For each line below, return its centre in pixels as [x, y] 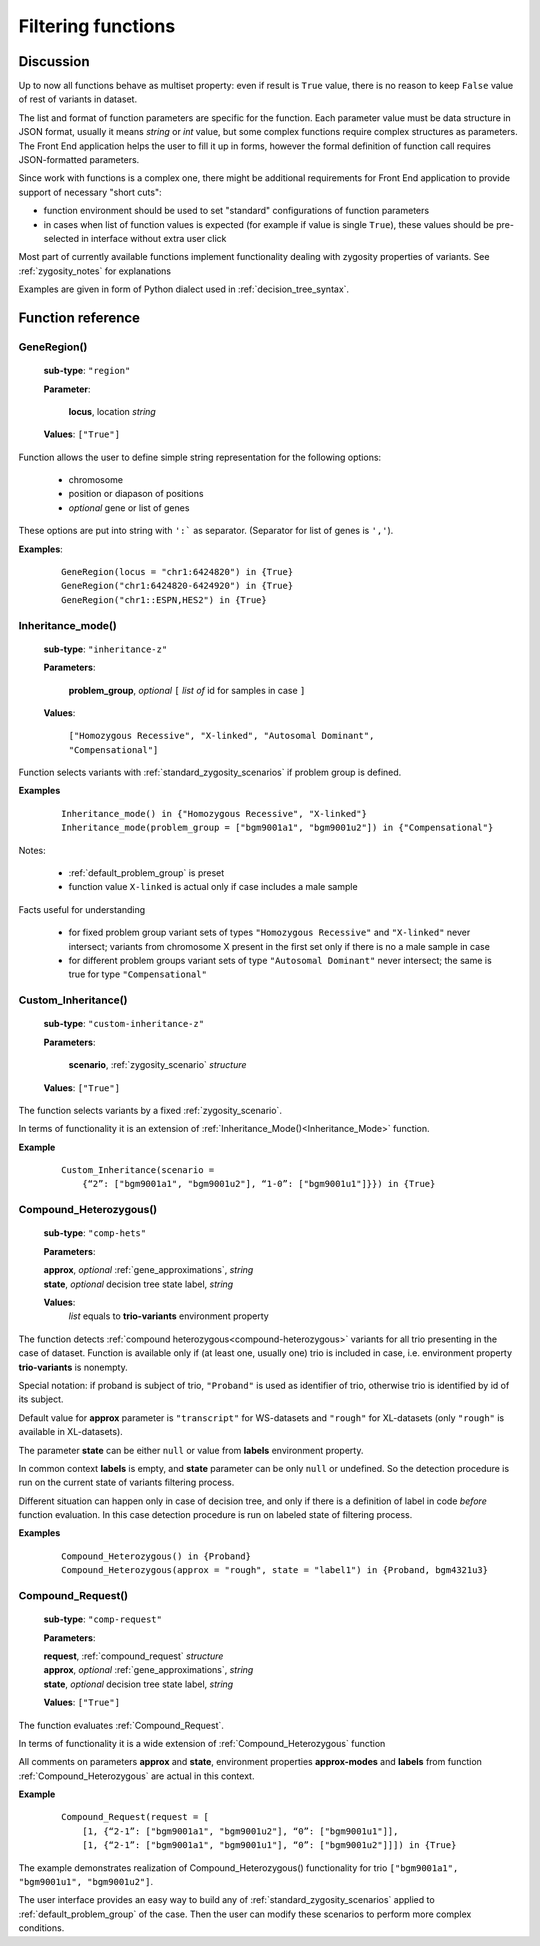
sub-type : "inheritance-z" [105, 649]
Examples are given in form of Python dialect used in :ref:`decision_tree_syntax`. [184, 289]
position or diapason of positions [136, 494]
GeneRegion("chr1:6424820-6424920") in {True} [177, 586]
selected [61, 238]
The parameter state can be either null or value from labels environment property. [191, 1450]
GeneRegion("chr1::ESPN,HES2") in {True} [164, 599]
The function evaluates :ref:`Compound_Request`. [121, 1725]
